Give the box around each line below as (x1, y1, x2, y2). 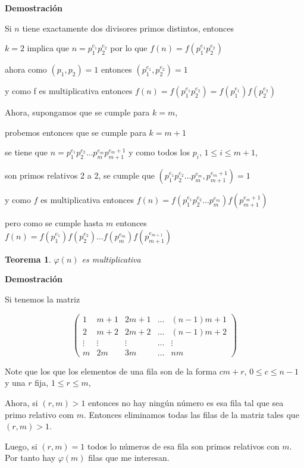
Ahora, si (5, 396, 38, 408)
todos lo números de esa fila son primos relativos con (87, 439, 280, 452)
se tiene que (5, 146, 48, 158)
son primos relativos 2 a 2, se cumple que (5, 169, 155, 182)
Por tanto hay (5, 451, 56, 464)
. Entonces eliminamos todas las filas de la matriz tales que (83, 408, 299, 420)
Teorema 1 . (5, 252, 51, 265)
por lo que (110, 42, 148, 54)
